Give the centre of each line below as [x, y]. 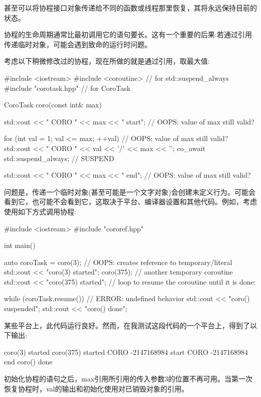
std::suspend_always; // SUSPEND [59, 158]
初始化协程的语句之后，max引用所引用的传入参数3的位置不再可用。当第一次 [128, 379]
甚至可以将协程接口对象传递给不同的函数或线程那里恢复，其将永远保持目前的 [130, 8]
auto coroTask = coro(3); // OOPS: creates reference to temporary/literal [118, 262]
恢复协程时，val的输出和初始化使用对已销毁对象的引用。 [96, 388]
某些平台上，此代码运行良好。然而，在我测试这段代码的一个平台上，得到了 [127, 325]
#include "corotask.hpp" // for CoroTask [67, 88]
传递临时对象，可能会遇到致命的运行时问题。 [78, 44]
